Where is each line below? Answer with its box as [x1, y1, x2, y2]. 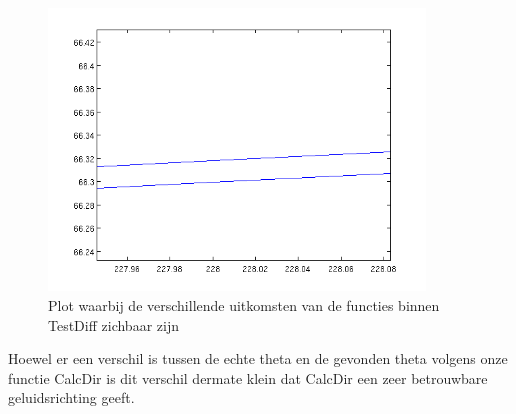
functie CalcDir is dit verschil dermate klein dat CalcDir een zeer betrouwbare [8, 367, 488, 388]
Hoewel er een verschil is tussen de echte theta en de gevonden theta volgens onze [8, 348, 508, 369]
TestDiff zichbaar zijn [48, 314, 179, 335]
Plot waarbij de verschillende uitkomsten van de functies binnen [48, 295, 440, 316]
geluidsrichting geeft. [8, 387, 135, 408]
